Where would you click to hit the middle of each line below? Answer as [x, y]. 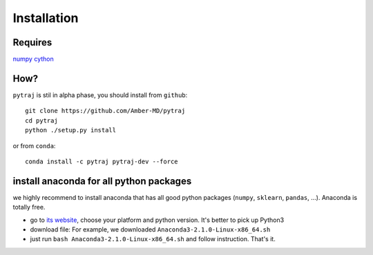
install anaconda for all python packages [102, 181]
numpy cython [34, 59]
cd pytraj [41, 120]
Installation [46, 18]
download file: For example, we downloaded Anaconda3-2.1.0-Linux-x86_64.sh [150, 229]
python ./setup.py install [71, 130]
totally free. [29, 207]
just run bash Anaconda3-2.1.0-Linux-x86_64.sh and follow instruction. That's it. [153, 239]
